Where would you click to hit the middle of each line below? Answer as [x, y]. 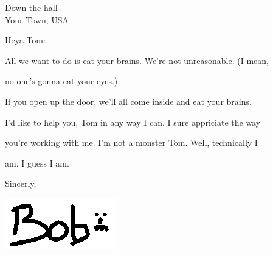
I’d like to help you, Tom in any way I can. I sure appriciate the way [133, 122]
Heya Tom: [25, 40]
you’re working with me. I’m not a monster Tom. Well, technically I [131, 142]
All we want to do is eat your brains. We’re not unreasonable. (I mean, [137, 60]
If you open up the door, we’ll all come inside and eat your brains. [128, 101]
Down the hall [31, 7]
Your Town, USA [37, 19]
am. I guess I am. [37, 163]
